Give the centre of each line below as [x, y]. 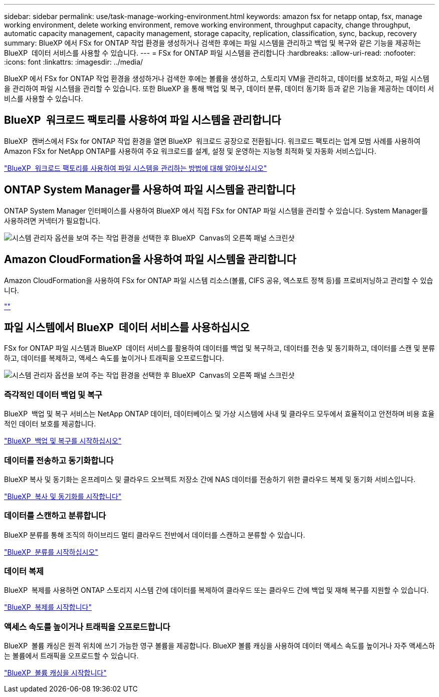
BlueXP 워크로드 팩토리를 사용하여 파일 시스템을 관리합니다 [143, 120]
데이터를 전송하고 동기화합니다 [59, 460]
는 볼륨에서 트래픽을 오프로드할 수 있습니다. [71, 656]
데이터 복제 [24, 571]
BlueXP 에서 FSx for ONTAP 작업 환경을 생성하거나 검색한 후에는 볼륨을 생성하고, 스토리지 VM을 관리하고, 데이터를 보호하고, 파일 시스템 [217, 78]
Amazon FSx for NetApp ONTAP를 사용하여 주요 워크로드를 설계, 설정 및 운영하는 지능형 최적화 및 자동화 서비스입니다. [190, 151]
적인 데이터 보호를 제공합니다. [50, 424]
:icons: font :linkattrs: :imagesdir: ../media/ [74, 62]
